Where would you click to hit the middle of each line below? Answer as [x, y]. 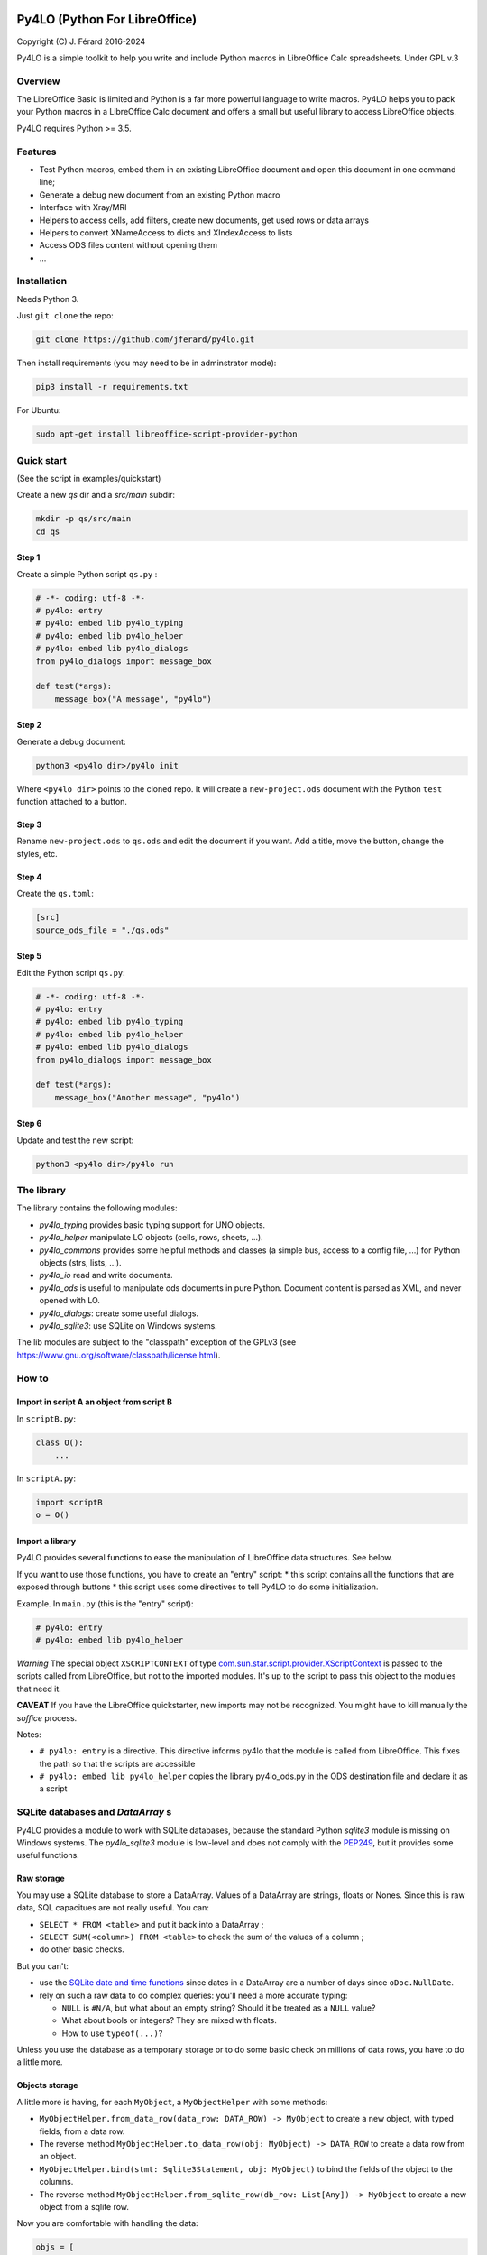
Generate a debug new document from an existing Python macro [160, 195]
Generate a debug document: [71, 741]
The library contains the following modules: [97, 1208]
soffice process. [47, 1717]
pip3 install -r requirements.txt [112, 387]
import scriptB [69, 1503]
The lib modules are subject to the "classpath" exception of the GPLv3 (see [156, 1342]
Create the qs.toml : [55, 894]
